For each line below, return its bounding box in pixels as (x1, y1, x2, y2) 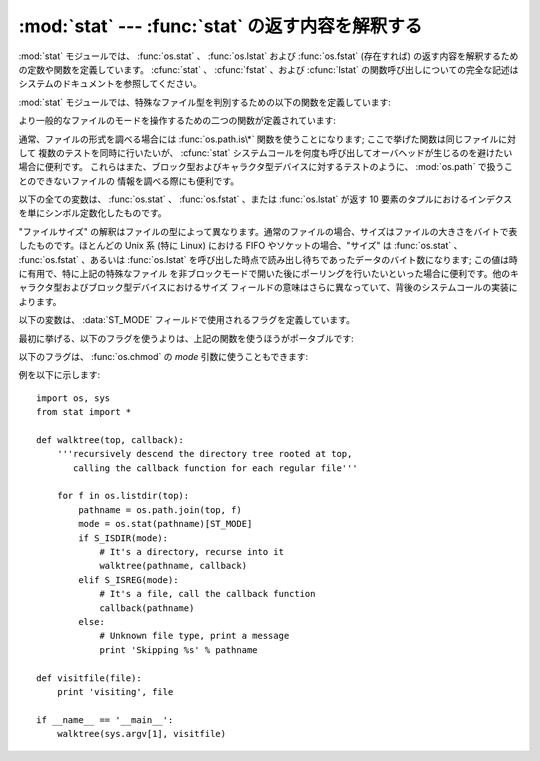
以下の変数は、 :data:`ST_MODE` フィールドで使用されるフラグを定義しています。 (18, 314, 355, 326)
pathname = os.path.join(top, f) (78, 504, 242, 515)
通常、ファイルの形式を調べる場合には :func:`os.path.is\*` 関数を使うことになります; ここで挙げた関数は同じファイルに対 (18, 133, 517, 145)
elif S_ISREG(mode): (78, 574, 179, 585)
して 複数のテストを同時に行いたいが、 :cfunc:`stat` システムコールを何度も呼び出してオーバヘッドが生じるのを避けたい (18, 146, 513, 159)
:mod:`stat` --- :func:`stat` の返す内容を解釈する (18, 15, 423, 37)
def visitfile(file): (36, 672, 142, 684)
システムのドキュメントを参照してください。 (18, 78, 202, 90)
